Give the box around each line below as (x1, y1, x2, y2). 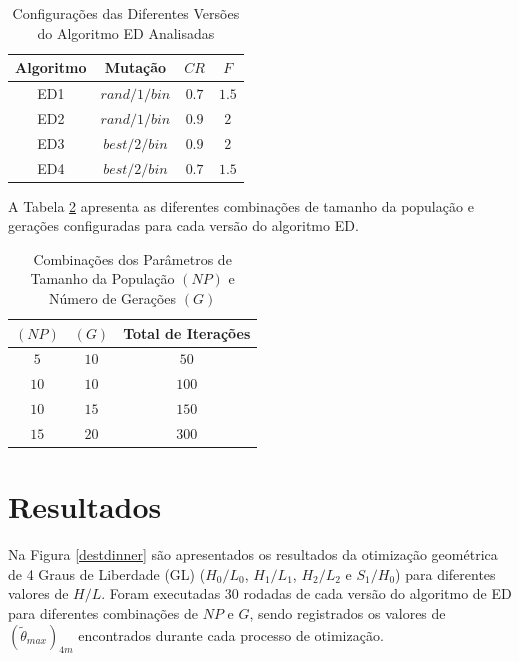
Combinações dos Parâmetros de (33, 248, 232, 269)
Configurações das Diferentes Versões (12, 3, 240, 23)
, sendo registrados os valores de (249, 603, 446, 623)
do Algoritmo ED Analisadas (37, 22, 215, 43)
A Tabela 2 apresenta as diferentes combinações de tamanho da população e (8, 195, 474, 216)
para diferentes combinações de (8, 603, 198, 623)
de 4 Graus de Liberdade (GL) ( (8, 563, 206, 584)
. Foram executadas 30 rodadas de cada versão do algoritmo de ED (101, 583, 512, 604)
